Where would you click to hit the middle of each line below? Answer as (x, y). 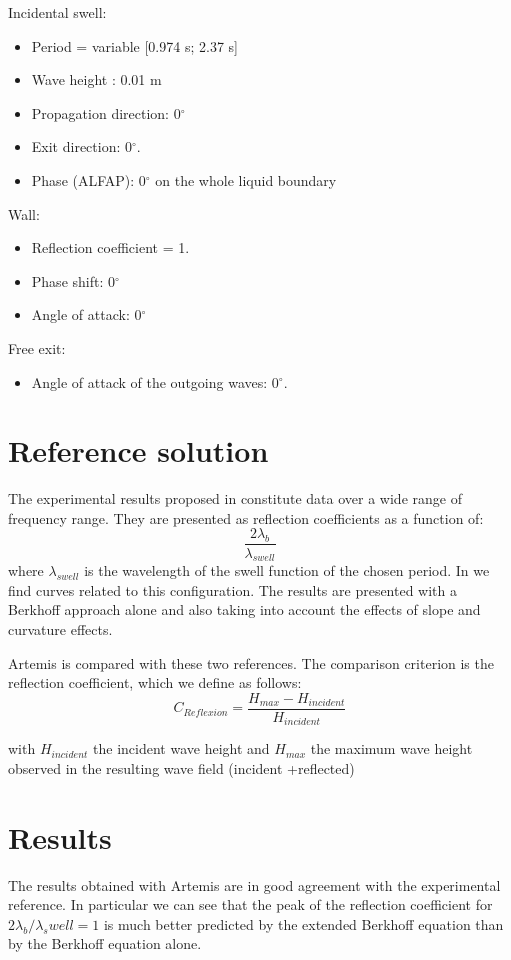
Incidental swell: (57, 12)
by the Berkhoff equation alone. (105, 943)
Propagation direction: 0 (106, 112)
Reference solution (138, 450)
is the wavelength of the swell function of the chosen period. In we (287, 570)
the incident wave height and (181, 748)
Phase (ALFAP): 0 (88, 179)
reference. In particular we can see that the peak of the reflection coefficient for (250, 904)
